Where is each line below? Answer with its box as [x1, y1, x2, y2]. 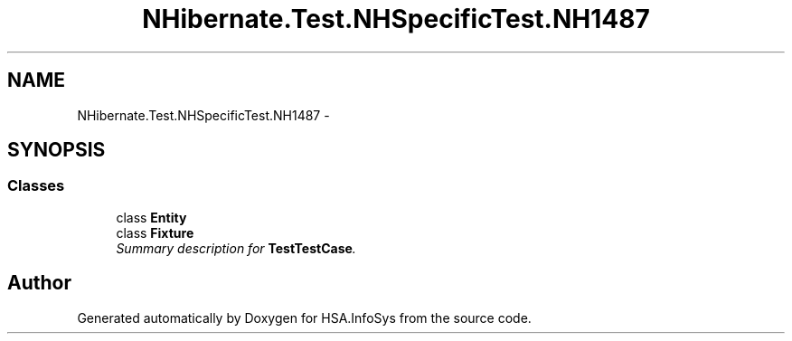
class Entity [116, 209, 187, 225]
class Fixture [116, 224, 194, 241]
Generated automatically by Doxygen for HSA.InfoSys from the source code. [77, 309, 532, 326]
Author [7, 271, 71, 295]
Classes [7, 176, 65, 195]
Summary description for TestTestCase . [116, 240, 356, 256]
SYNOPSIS [7, 138, 106, 162]
